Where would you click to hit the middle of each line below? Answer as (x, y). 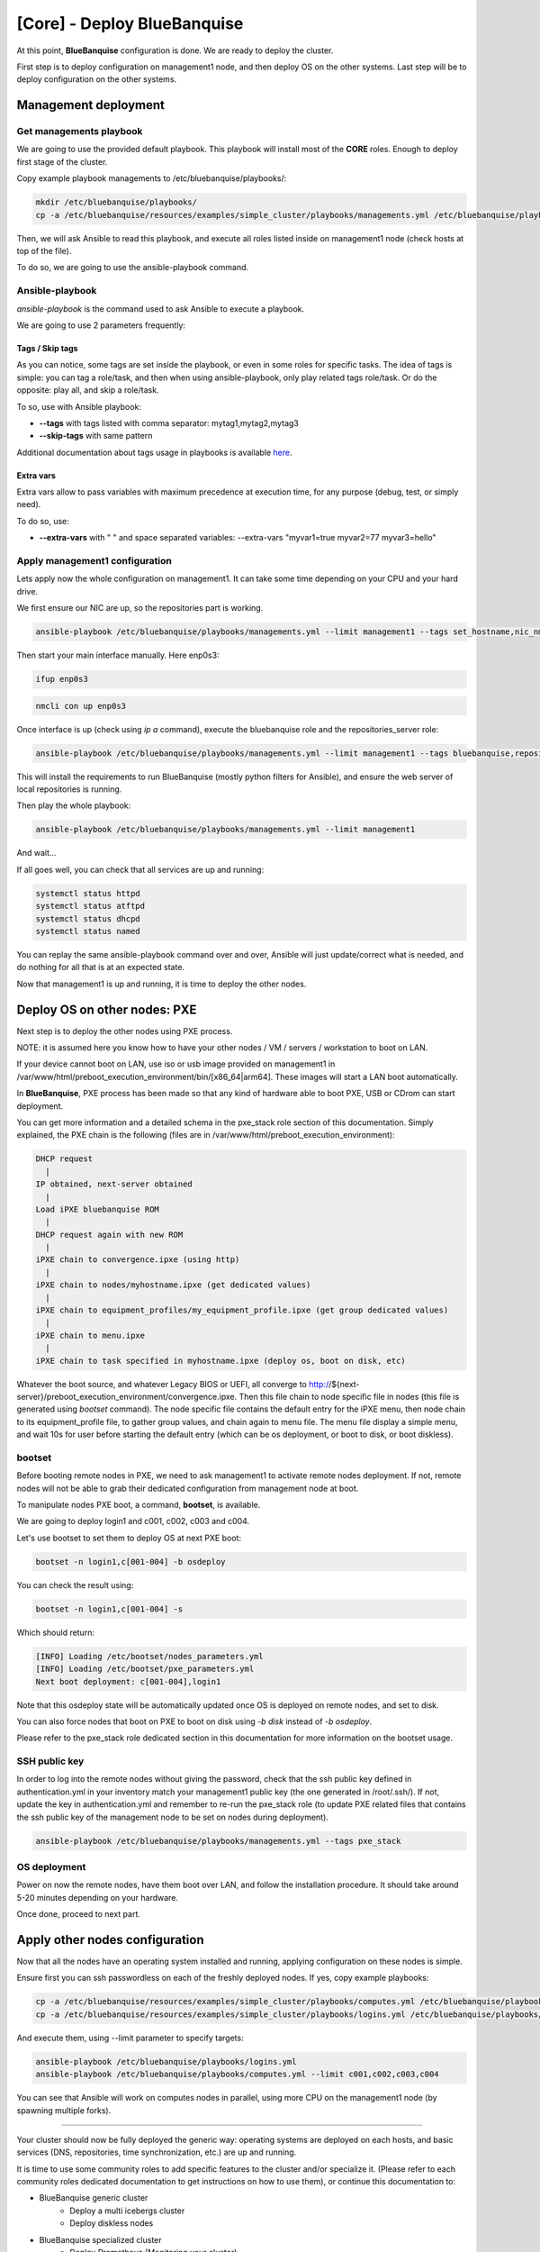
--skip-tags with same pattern (96, 436)
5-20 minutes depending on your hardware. (98, 1897)
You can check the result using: (75, 1585)
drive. (27, 591)
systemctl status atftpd (90, 906)
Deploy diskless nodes (112, 2223)
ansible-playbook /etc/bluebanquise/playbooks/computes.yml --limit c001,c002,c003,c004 (238, 2075)
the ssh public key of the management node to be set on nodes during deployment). (172, 1817)
